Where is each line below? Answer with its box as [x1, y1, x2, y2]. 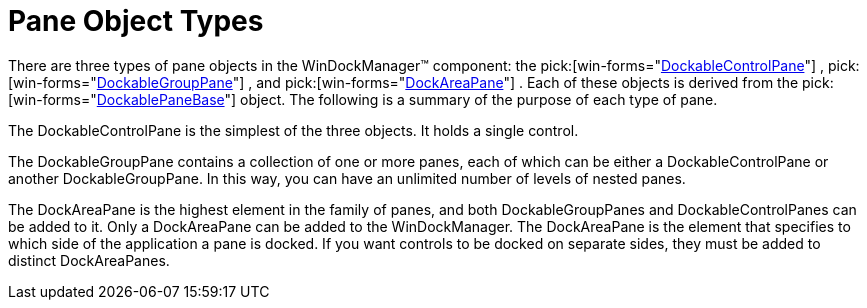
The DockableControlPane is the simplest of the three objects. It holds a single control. [8, 121, 579, 139]
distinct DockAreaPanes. [8, 251, 170, 269]
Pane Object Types [8, 4, 264, 38]
